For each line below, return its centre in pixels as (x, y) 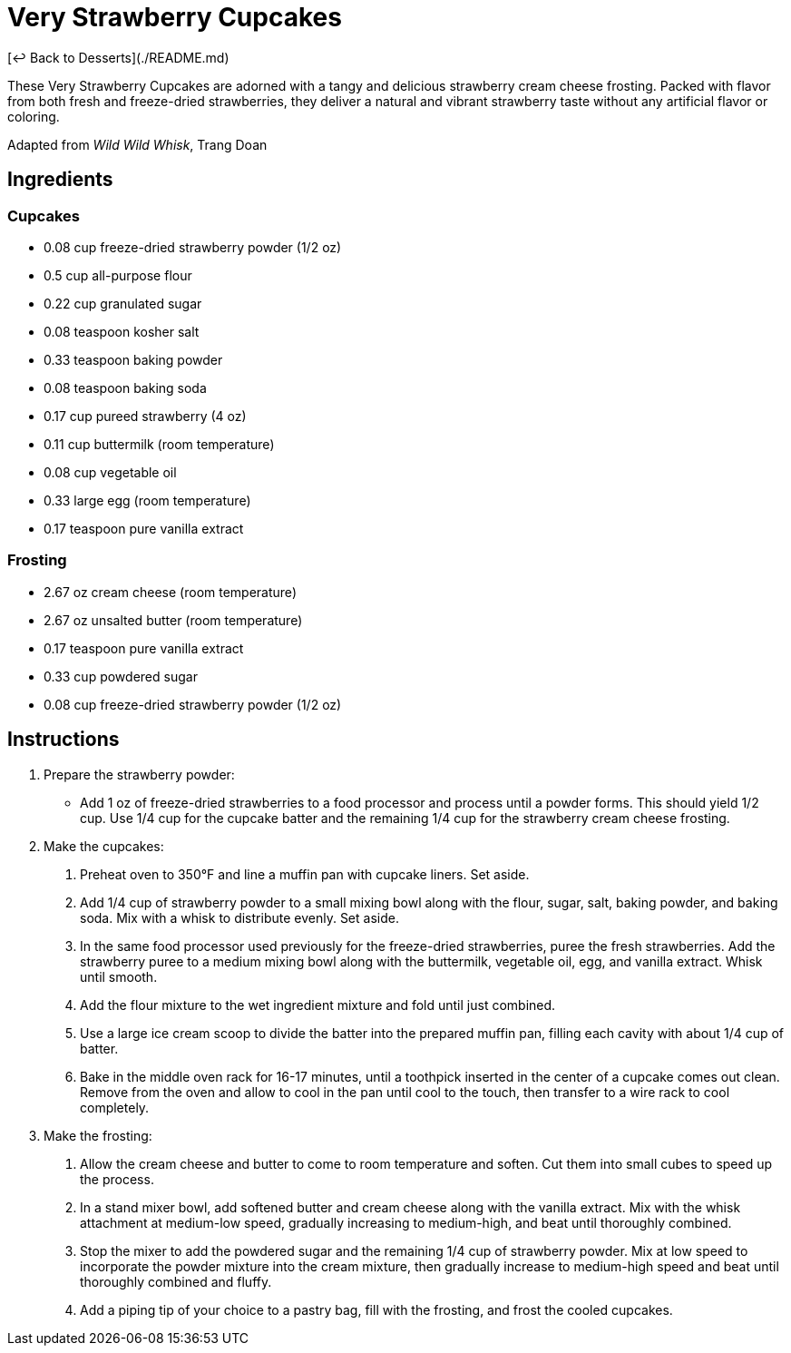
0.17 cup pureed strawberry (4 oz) (145, 416)
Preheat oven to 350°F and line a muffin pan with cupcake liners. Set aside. (305, 874)
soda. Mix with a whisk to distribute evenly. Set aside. (239, 917)
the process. (117, 1179)
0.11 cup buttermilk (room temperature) (159, 444)
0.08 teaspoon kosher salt (122, 331)
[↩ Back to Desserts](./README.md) (118, 57)
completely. (115, 1107)
